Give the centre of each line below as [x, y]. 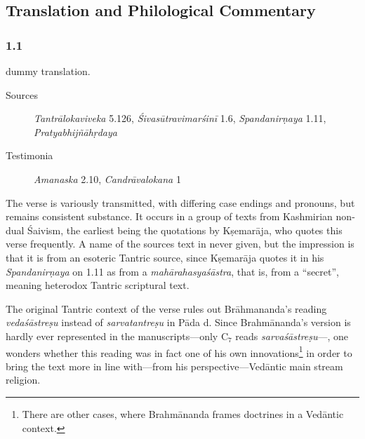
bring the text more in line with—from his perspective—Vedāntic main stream [174, 366]
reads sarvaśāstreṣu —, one [292, 336]
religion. [23, 380]
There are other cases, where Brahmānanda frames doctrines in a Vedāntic [183, 413]
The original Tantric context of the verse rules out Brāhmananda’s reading [166, 308]
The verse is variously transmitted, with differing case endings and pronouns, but [180, 202]
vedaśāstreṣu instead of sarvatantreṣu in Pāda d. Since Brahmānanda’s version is [178, 322]
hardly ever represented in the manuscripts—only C [117, 336]
